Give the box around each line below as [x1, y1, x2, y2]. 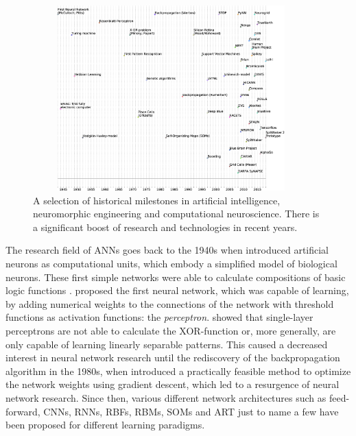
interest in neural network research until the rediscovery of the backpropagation [5, 350, 340, 365]
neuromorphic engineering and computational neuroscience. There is [33, 206, 320, 221]
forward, [5, 404, 40, 418]
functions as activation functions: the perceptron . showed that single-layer [5, 310, 313, 324]
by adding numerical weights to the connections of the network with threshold [5, 296, 334, 311]
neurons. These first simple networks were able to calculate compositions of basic [5, 269, 346, 284]
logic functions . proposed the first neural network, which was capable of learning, [5, 283, 349, 298]
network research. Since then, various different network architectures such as [5, 390, 327, 404]
